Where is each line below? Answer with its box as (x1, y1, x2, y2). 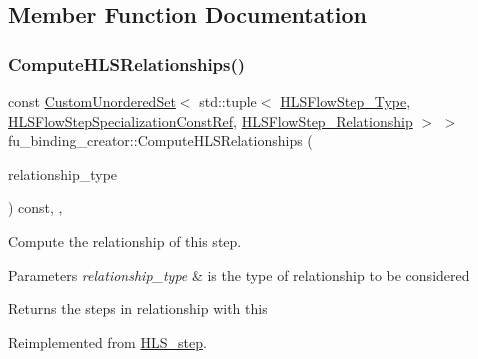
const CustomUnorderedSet (8, 91, 176, 111)
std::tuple (199, 91, 257, 111)
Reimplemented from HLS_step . (8, 331, 207, 352)
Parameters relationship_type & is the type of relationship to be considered (8, 264, 470, 285)
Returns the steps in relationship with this (8, 298, 268, 319)
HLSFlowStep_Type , (280, 91, 411, 111)
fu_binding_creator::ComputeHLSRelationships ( (8, 130, 313, 151)
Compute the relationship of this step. (8, 230, 242, 251)
